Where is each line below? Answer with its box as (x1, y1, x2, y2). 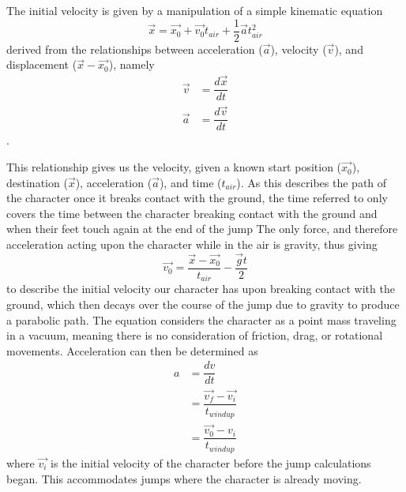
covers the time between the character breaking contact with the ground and (6, 205, 378, 221)
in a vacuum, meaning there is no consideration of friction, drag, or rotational (6, 327, 383, 344)
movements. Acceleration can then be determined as (6, 342, 258, 359)
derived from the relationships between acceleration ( (6, 40, 263, 57)
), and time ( (159, 174, 222, 190)
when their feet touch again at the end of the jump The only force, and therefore (6, 220, 398, 237)
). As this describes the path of (236, 174, 387, 190)
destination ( (6, 174, 68, 190)
